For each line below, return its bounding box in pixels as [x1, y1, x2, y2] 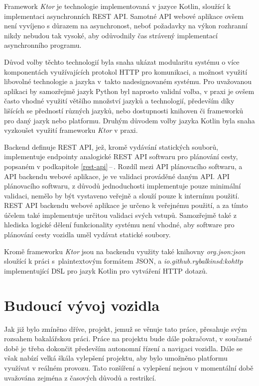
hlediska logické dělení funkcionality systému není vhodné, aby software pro [4, 219, 235, 230]
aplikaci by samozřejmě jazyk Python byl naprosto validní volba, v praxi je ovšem [4, 86, 255, 96]
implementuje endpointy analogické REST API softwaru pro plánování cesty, [4, 151, 238, 162]
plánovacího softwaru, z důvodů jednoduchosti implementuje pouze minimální [4, 181, 241, 191]
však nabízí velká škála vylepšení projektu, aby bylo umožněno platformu [4, 353, 228, 363]
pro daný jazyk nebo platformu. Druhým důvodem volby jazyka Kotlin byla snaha [4, 115, 255, 125]
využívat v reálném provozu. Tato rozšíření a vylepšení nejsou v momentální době [4, 362, 254, 373]
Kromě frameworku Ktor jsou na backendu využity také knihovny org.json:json [4, 246, 246, 256]
